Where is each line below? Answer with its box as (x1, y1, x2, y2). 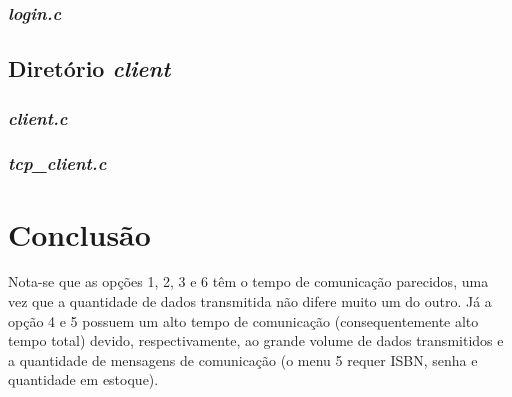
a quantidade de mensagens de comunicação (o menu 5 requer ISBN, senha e (8, 349, 478, 370)
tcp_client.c (8, 151, 107, 176)
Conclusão (8, 213, 151, 254)
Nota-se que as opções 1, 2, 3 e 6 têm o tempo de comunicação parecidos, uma (8, 271, 489, 292)
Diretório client (8, 53, 171, 84)
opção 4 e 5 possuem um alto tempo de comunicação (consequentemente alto (8, 310, 479, 331)
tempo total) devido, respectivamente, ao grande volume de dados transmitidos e (8, 330, 504, 351)
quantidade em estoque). (8, 369, 159, 390)
